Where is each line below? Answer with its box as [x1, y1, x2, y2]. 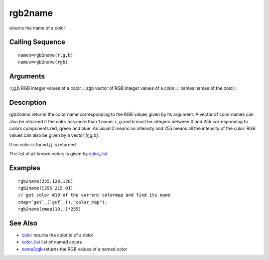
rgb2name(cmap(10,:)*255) [18, 206, 82, 212]
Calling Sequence [9, 38, 66, 46]
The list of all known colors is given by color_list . [9, 151, 109, 157]
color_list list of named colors [21, 239, 82, 245]
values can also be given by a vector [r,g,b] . [9, 132, 100, 138]
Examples [9, 164, 41, 172]
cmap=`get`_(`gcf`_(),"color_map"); [18, 199, 108, 205]
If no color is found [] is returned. [9, 141, 77, 147]
